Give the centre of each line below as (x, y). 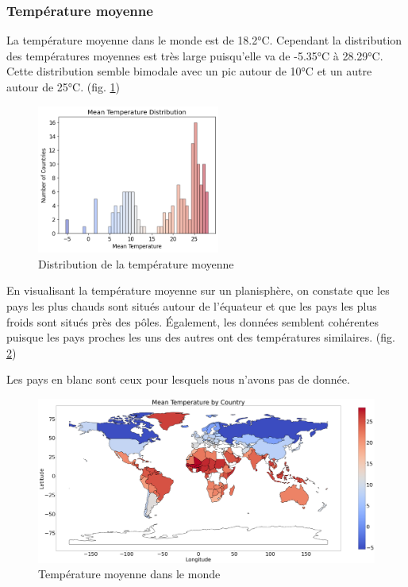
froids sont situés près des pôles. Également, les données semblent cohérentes (192, 321)
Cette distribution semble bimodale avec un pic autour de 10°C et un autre (189, 71)
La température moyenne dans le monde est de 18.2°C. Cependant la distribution (204, 40)
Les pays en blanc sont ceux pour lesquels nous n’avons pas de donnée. (178, 379)
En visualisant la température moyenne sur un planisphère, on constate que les (198, 290)
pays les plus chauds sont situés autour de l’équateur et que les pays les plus (192, 305)
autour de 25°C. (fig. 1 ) (63, 87)
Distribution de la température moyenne (136, 263)
